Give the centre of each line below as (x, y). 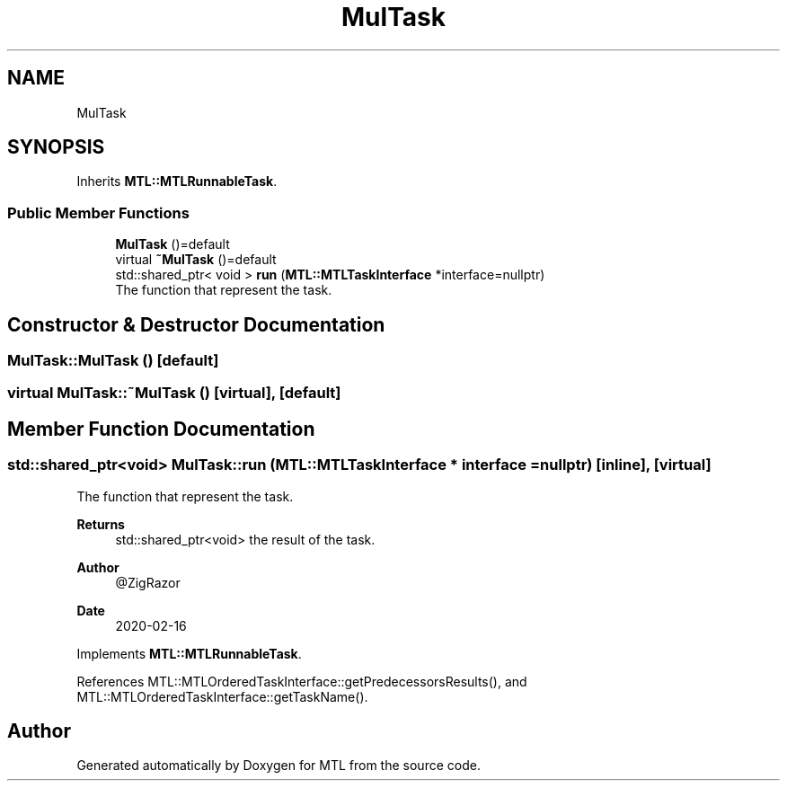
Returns (101, 524)
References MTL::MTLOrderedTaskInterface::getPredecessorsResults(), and (302, 681)
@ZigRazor (148, 582)
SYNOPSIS (56, 147)
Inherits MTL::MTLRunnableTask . (177, 182)
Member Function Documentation (161, 429)
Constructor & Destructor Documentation (196, 324)
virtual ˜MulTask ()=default (196, 260)
